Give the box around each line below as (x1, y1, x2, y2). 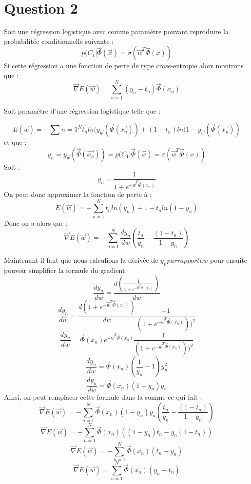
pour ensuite (210, 255, 248, 265)
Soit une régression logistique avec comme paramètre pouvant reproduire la (4, 26, 229, 37)
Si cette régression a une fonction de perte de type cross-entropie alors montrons (4, 60, 244, 71)
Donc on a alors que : (4, 217, 68, 228)
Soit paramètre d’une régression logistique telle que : (4, 105, 161, 116)
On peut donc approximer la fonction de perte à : (4, 189, 152, 199)
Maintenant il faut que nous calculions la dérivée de (4, 255, 158, 265)
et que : (4, 137, 27, 147)
